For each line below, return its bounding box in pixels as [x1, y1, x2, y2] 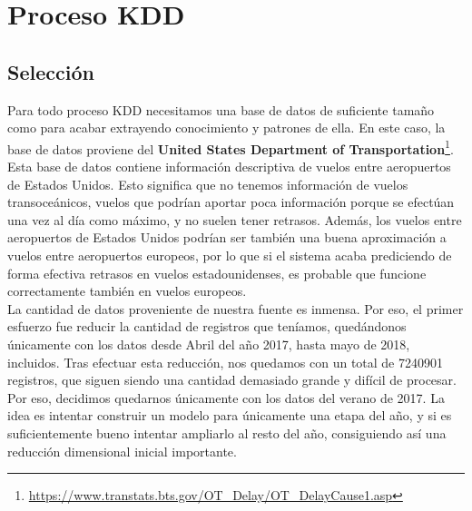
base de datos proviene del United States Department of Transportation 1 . [7, 136, 454, 158]
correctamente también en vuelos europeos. [7, 281, 247, 300]
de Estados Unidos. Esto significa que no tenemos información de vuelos [7, 174, 408, 193]
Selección [7, 57, 94, 85]
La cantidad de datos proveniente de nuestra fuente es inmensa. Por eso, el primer [7, 299, 464, 318]
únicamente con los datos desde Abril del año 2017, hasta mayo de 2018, [7, 334, 410, 353]
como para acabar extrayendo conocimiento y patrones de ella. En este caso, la [7, 118, 446, 137]
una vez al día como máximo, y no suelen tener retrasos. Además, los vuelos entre [7, 210, 462, 229]
